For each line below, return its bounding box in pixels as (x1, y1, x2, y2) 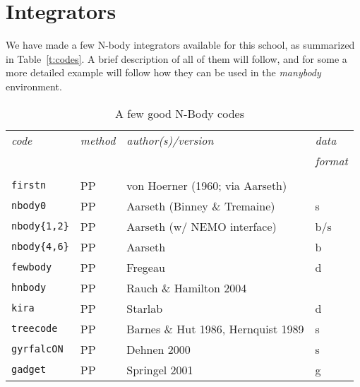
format (315, 152, 348, 169)
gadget (11, 364, 47, 375)
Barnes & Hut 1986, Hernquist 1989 (126, 320, 304, 337)
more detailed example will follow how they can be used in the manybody (6, 65, 321, 80)
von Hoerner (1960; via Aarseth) (126, 177, 287, 194)
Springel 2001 (126, 361, 193, 378)
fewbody (11, 261, 52, 273)
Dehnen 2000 (126, 340, 191, 357)
